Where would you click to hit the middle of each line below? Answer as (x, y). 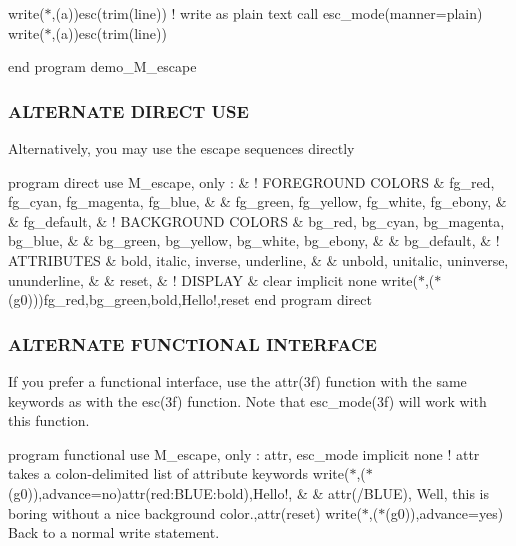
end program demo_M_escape (102, 66)
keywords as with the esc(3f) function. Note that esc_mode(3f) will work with (247, 400)
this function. (49, 420)
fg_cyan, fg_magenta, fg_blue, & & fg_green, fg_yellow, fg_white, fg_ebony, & (257, 201)
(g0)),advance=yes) (444, 512)
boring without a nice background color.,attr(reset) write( (185, 512)
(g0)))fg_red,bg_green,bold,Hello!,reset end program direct (190, 299)
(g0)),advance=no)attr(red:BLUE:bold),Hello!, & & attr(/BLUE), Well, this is (249, 492)
